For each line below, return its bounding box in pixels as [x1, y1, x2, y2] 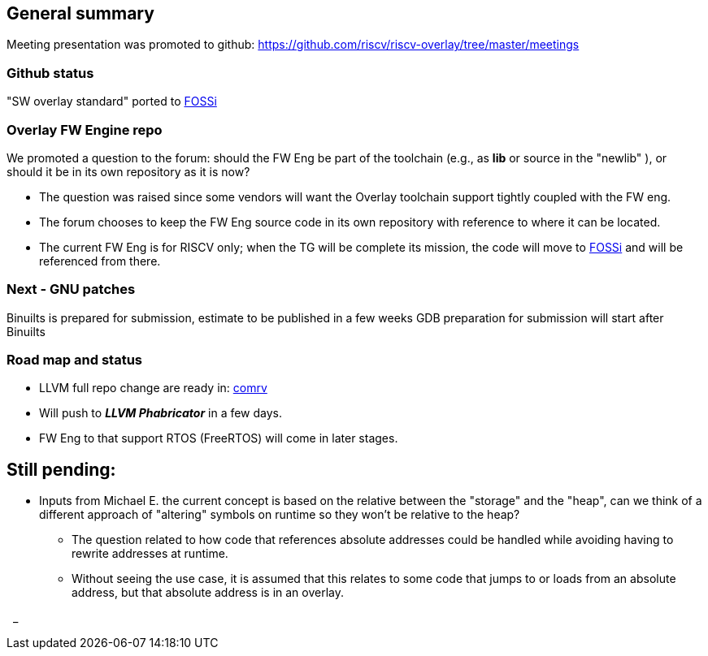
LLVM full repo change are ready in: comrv [39, 381, 267, 395]
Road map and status [7, 352, 142, 369]
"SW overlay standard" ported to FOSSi [7, 94, 217, 109]
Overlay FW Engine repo [7, 121, 163, 138]
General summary [7, 3, 154, 24]
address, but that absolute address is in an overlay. [72, 585, 345, 600]
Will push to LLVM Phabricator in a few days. [39, 406, 283, 421]
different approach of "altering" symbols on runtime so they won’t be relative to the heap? [39, 507, 520, 522]
